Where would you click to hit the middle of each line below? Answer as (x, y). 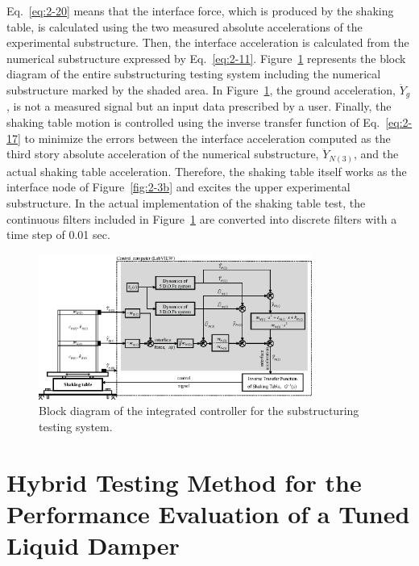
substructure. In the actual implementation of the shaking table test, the (186, 202)
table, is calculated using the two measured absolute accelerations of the (185, 26)
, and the (376, 154)
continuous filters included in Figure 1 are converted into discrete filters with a (202, 218)
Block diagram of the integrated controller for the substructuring (199, 411)
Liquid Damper (93, 545)
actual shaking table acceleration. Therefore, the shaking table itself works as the (207, 171)
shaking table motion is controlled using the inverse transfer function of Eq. (193, 122)
